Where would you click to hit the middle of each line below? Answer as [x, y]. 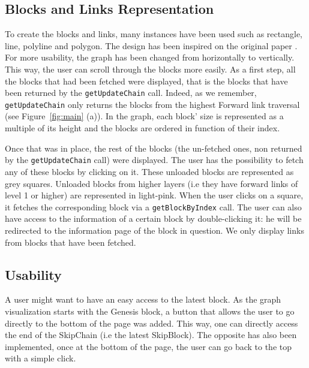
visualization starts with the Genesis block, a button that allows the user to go [150, 311]
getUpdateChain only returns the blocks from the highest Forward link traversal [152, 104]
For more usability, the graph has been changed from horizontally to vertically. [150, 57]
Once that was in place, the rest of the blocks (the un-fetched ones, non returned [154, 148]
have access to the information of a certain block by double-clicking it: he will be [153, 218]
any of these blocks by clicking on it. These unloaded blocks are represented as [149, 171]
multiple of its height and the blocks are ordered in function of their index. [142, 128]
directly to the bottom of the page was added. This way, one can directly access [151, 323]
